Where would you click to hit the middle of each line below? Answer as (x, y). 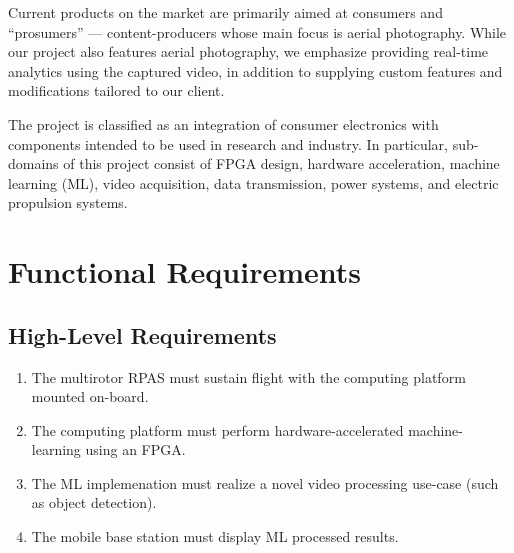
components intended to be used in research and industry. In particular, (228, 143)
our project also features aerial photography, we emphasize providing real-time (248, 51)
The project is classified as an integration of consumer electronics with (223, 123)
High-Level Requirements (142, 334)
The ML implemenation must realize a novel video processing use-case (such (265, 482)
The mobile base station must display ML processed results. (215, 536)
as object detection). (94, 502)
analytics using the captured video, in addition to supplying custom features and (255, 70)
